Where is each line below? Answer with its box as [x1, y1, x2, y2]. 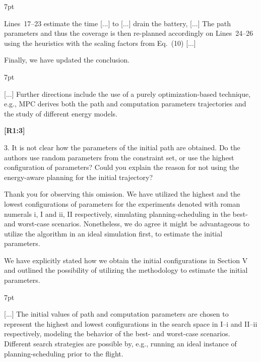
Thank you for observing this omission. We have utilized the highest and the [4, 189, 240, 199]
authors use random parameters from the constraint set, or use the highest [4, 152, 234, 162]
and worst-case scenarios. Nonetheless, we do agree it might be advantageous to [4, 218, 250, 229]
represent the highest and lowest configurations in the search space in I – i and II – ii [4, 318, 257, 329]
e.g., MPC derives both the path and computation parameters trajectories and [4, 98, 246, 109]
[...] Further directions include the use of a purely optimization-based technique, [4, 88, 251, 99]
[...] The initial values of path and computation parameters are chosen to [4, 309, 229, 319]
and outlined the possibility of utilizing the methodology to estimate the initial [4, 265, 248, 275]
